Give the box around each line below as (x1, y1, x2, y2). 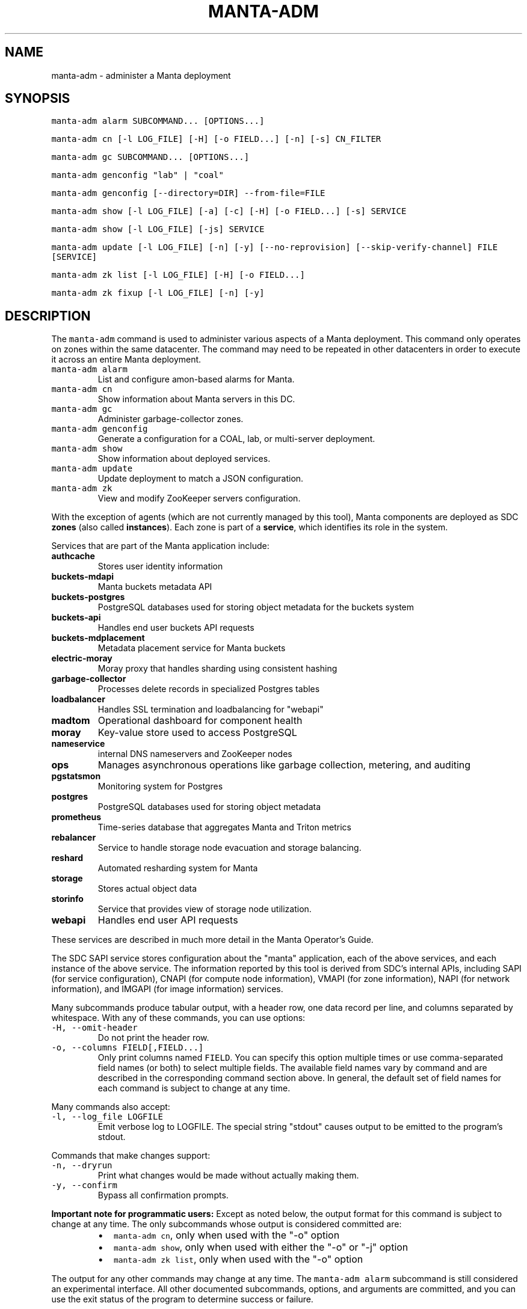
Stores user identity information (97, 561, 223, 572)
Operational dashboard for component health (97, 714, 303, 727)
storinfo (51, 894, 84, 904)
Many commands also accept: (51, 1102, 170, 1112)
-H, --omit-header (51, 1023, 138, 1033)
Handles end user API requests (97, 914, 238, 927)
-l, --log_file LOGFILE (51, 1112, 163, 1122)
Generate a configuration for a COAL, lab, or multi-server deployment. (97, 434, 375, 444)
